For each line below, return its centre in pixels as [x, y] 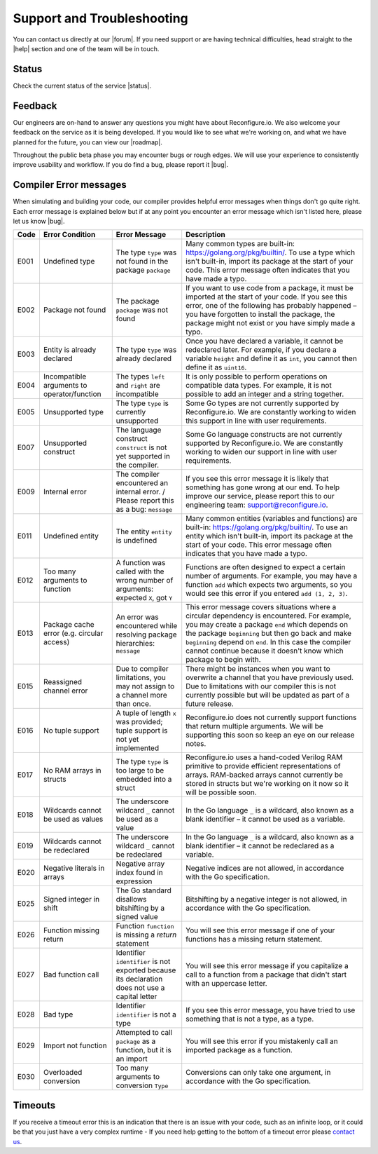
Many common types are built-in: [240, 244]
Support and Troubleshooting [100, 18]
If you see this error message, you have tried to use [271, 1010]
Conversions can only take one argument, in [258, 1073]
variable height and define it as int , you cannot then [271, 359]
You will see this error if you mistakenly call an [262, 1041]
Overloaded [63, 1073]
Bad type [58, 1014]
